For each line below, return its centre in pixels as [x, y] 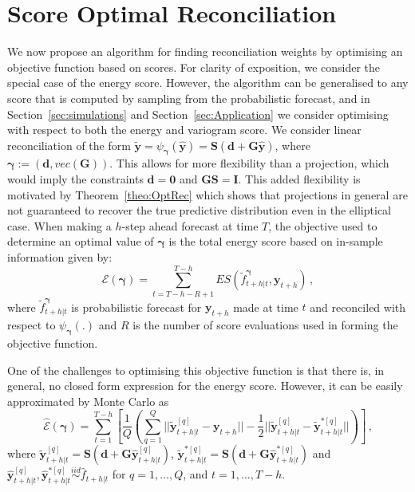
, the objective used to [323, 225]
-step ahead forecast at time [190, 225]
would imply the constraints [75, 179]
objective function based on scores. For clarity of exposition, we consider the [194, 67]
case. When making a [59, 225]
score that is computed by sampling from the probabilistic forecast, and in [189, 98]
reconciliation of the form [69, 145]
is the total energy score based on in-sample [276, 241]
